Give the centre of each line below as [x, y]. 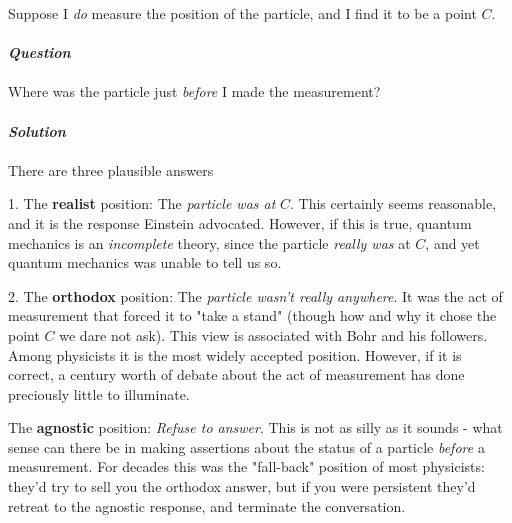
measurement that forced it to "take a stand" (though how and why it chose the [252, 315]
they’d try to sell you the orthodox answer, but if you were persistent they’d [242, 486]
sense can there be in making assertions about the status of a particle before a [246, 446]
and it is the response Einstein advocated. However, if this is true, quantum [240, 222]
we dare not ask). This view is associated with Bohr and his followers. [273, 334]
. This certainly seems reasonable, [393, 203]
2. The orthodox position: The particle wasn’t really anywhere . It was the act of [255, 295]
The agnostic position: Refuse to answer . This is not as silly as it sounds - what [255, 427]
